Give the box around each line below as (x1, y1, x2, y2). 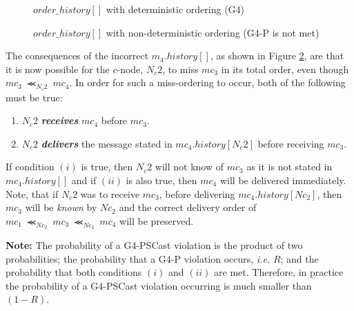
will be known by (25, 200, 97, 214)
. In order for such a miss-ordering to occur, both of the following (69, 75, 346, 90)
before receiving (257, 136, 324, 150)
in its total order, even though (221, 61, 349, 76)
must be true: (6, 90, 63, 104)
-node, (117, 61, 144, 76)
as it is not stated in (246, 159, 333, 174)
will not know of (155, 159, 224, 174)
